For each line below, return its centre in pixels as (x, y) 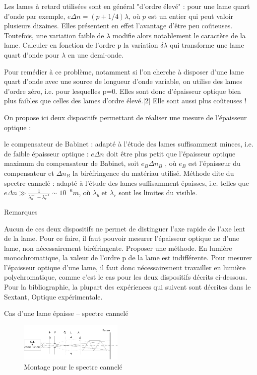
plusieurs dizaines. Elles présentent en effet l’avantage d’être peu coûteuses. (118, 26)
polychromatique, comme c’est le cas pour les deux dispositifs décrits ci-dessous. (126, 277)
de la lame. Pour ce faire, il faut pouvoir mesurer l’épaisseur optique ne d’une (122, 238)
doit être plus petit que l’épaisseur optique (171, 153)
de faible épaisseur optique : (46, 153)
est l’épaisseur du (214, 163)
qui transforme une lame (207, 45)
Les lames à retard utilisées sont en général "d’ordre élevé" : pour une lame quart (127, 6)
